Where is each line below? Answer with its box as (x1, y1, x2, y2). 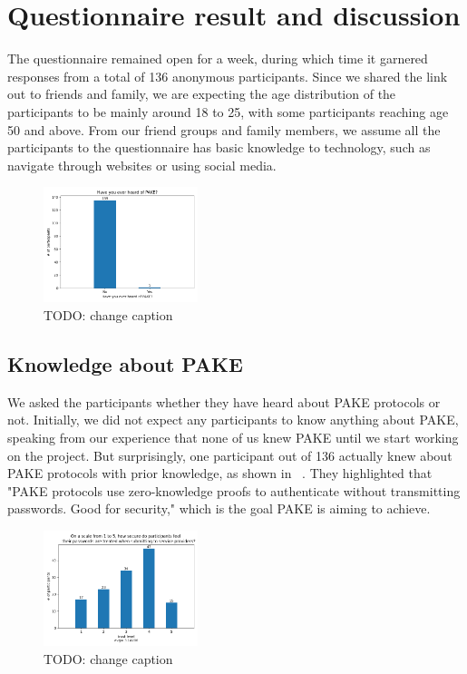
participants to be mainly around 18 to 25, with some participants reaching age (7, 102, 449, 121)
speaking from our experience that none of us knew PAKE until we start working (7, 428, 459, 447)
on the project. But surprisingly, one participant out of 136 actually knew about (7, 445, 452, 464)
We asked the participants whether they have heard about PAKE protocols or (7, 392, 441, 411)
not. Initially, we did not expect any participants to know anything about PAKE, (7, 410, 459, 429)
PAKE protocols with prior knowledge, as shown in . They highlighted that (7, 464, 433, 483)
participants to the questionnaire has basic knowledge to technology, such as (7, 138, 431, 157)
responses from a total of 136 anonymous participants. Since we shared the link (7, 66, 448, 85)
